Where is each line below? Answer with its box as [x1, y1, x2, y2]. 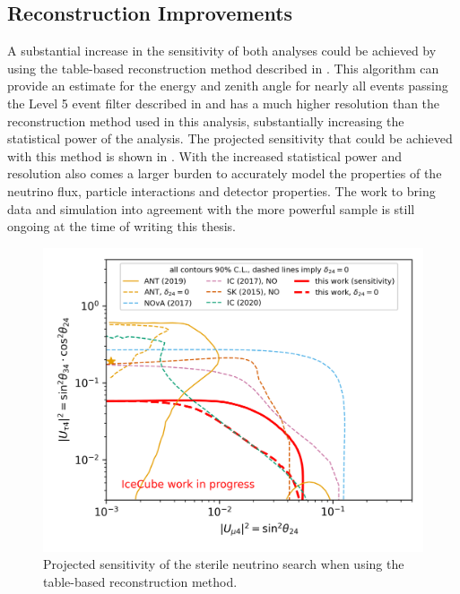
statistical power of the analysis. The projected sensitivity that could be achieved [7, 129, 453, 148]
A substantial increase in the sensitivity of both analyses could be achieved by [7, 41, 437, 60]
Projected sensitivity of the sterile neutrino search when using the [43, 555, 404, 573]
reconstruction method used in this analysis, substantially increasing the [7, 111, 404, 130]
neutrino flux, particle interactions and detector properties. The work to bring [7, 181, 436, 200]
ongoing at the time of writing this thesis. [7, 217, 236, 236]
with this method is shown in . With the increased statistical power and [7, 146, 402, 165]
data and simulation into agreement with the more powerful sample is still [7, 199, 415, 218]
